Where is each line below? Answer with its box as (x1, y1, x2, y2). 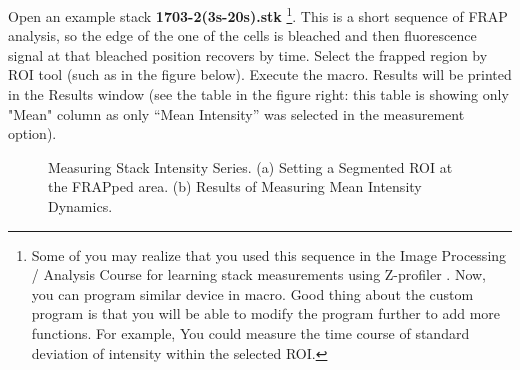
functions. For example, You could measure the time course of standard (31, 322, 470, 343)
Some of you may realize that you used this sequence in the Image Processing (31, 244, 507, 265)
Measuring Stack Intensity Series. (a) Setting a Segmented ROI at (48, 156, 453, 177)
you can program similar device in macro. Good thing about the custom (31, 283, 474, 304)
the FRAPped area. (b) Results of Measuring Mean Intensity (48, 176, 422, 197)
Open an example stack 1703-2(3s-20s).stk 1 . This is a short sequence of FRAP (8, 3, 508, 26)
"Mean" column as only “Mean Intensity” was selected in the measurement (8, 103, 465, 124)
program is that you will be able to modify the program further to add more (31, 303, 501, 324)
